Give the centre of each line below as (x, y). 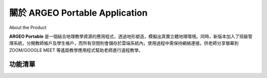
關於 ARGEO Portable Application (78, 13)
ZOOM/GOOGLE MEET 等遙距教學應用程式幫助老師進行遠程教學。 (76, 50)
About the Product (28, 27)
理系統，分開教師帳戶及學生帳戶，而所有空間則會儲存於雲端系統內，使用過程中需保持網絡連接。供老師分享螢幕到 (124, 43)
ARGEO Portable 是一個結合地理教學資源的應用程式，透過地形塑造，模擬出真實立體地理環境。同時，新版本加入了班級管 (131, 36)
